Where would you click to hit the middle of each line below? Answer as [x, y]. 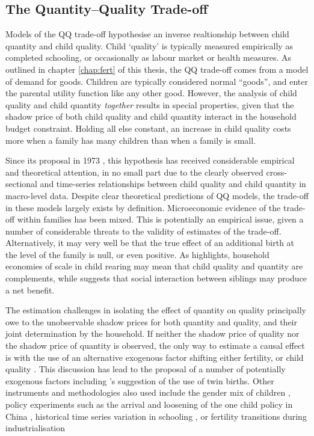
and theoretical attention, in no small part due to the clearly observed [134, 172]
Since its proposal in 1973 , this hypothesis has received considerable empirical [150, 160]
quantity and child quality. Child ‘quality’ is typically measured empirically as [149, 45]
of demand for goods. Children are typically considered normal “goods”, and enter [157, 81]
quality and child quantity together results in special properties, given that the [150, 104]
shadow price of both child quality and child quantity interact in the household [151, 116]
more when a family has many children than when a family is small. [131, 140]
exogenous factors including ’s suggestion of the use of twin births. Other [140, 380]
